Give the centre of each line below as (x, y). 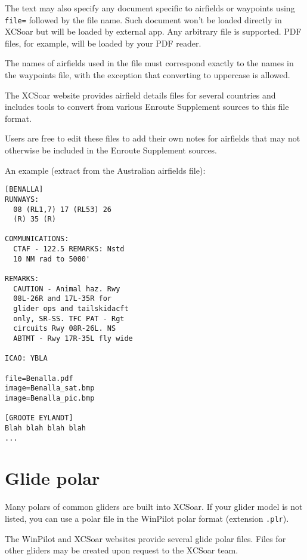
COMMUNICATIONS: (37, 239)
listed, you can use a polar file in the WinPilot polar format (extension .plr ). (147, 518)
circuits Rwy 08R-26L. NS (65, 329)
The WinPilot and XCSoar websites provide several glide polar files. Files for (145, 538)
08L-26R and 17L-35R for (62, 299)
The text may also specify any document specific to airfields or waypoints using (150, 8)
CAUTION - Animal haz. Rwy (67, 289)
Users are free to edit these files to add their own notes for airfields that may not (153, 138)
